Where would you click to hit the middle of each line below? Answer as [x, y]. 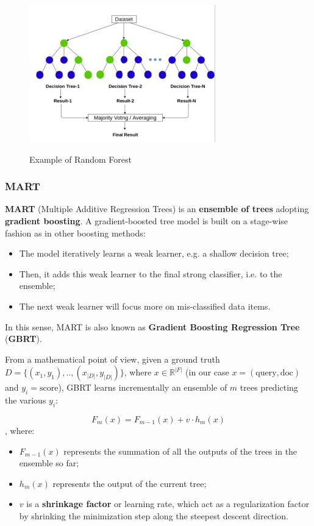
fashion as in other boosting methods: [75, 233]
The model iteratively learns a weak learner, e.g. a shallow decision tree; [154, 253]
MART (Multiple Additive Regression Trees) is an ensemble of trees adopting [157, 209]
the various [26, 400]
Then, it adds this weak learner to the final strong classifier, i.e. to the [151, 273]
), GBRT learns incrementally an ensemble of [143, 387]
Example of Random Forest [80, 159]
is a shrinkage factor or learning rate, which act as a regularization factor [168, 504]
